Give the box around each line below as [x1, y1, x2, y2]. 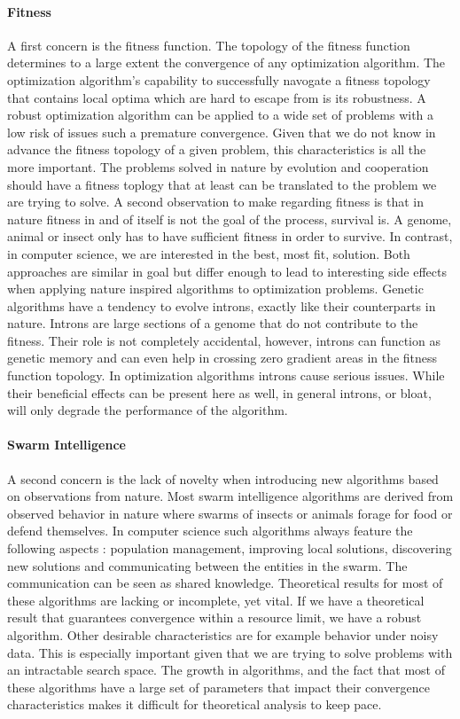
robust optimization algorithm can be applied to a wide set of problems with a [7, 106, 434, 124]
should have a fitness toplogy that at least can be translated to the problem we [7, 175, 437, 193]
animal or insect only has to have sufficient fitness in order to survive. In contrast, [7, 227, 453, 246]
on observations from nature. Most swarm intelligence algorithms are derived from [7, 487, 454, 505]
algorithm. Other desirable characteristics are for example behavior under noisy [7, 626, 439, 644]
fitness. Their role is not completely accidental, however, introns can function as [7, 331, 441, 349]
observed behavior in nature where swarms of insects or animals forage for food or [7, 504, 453, 522]
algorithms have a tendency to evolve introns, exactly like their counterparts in [7, 296, 436, 315]
